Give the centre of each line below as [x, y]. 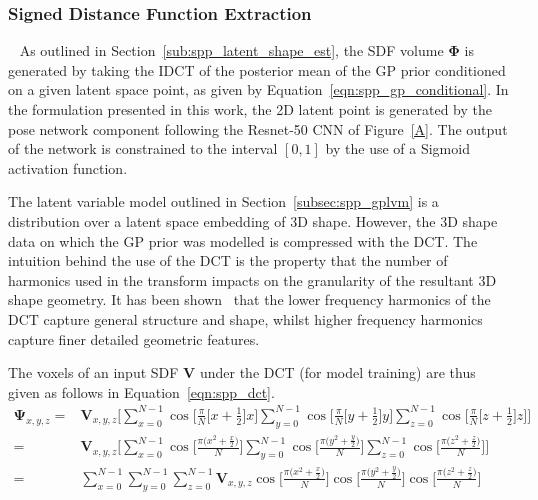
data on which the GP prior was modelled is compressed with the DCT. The [243, 240]
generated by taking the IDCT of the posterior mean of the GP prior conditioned [257, 69]
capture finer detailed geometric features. [134, 338]
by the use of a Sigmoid [397, 148]
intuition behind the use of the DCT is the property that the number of [228, 260]
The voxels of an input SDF [93, 372]
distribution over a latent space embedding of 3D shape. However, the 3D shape [253, 220]
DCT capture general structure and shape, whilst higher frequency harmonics [245, 318]
